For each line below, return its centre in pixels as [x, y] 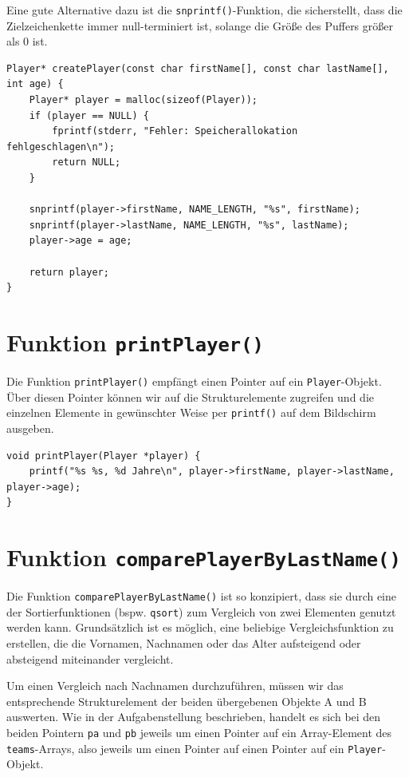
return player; [69, 272]
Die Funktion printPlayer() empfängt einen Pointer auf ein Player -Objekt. [194, 381]
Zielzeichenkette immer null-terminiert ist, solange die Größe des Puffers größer [200, 25]
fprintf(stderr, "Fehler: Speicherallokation [175, 131]
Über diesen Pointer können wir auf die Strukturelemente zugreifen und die [190, 396]
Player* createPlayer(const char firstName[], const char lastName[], [198, 68]
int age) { [35, 84]
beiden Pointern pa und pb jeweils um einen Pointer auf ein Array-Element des [199, 732]
